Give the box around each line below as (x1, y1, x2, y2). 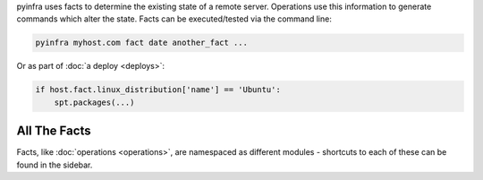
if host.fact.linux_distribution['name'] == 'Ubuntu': (35, 85, 281, 95)
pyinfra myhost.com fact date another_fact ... (35, 38, 248, 48)
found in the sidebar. (16, 159, 93, 170)
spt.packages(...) (54, 97, 135, 107)
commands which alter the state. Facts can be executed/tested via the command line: (16, 13, 333, 24)
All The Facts (16, 124, 91, 139)
